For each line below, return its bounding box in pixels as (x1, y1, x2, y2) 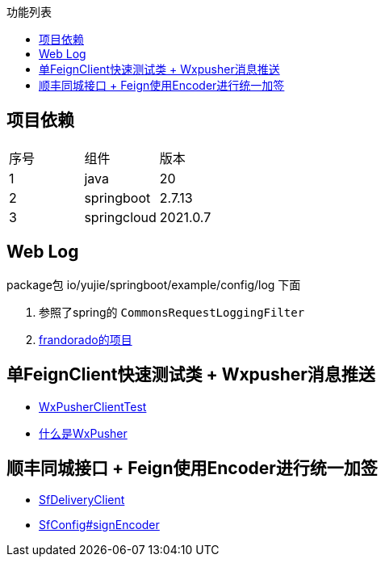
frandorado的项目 (39, 332, 132, 347)
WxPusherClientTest (39, 399, 147, 414)
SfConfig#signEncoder (39, 518, 160, 532)
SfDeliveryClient (39, 493, 125, 507)
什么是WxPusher (39, 426, 128, 440)
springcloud (84, 208, 157, 225)
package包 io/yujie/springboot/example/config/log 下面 (6, 277, 301, 292)
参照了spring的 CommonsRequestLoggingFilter (39, 305, 305, 319)
